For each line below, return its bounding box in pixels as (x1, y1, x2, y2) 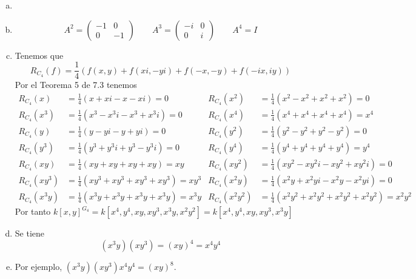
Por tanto (15, 205, 51, 218)
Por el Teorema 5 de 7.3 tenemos (15, 78, 137, 91)
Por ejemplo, (15, 260, 62, 273)
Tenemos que (15, 49, 64, 61)
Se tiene (15, 227, 45, 240)
